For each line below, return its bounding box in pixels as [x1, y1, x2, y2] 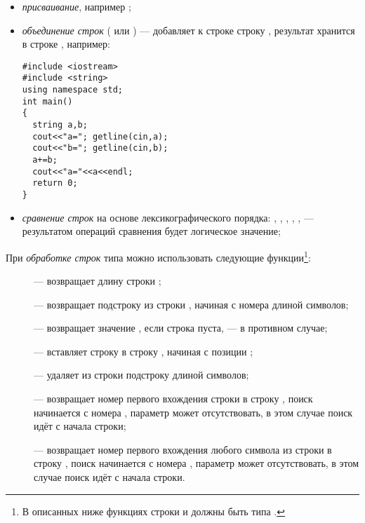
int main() [22, 96, 73, 107]
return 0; [32, 178, 78, 189]
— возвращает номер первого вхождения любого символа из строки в [34, 442, 332, 456]
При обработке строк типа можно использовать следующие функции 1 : [6, 247, 311, 264]
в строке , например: [22, 36, 110, 51]
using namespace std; [22, 85, 123, 95]
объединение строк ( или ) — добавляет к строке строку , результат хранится [22, 22, 355, 37]
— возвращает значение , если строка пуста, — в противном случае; [34, 320, 328, 335]
